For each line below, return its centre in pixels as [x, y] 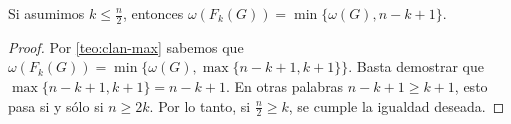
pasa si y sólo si [56, 105]
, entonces [153, 13]
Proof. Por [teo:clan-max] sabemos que [126, 46]
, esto [471, 86]
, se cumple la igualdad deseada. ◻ [396, 105]
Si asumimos [46, 13]
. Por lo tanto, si [200, 105]
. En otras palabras [285, 86]
